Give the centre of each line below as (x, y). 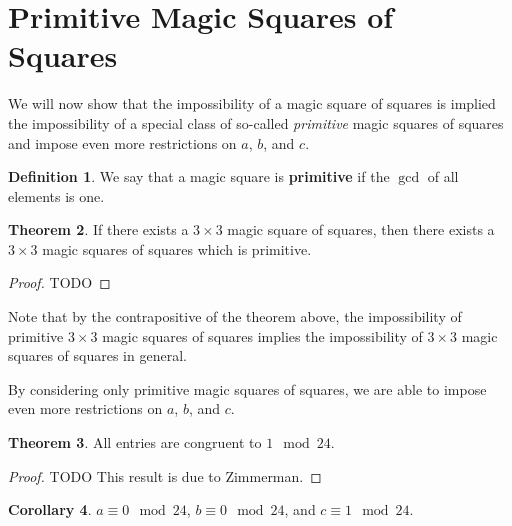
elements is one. (56, 195)
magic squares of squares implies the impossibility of (262, 335)
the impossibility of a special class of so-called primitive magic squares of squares (256, 122)
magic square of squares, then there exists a (361, 229)
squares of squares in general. (97, 355)
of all (443, 176)
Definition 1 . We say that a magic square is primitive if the (199, 176)
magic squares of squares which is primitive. (177, 248)
